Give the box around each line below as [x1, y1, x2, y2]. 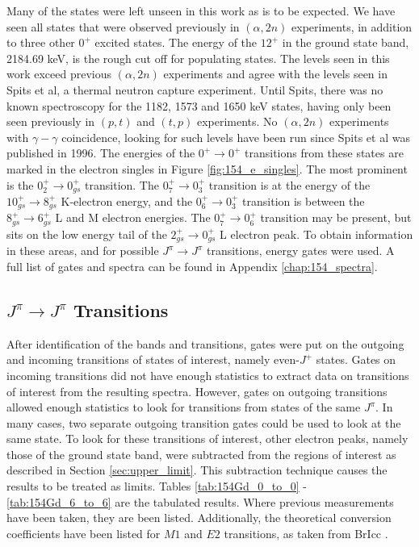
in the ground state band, [282, 34, 409, 51]
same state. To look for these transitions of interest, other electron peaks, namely [6, 430, 409, 447]
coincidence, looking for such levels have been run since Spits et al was [61, 128, 410, 145]
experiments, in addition [291, 18, 413, 35]
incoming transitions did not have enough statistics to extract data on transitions [6, 366, 409, 383]
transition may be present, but [260, 209, 412, 226]
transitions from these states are [245, 144, 404, 161]
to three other [6, 34, 75, 51]
